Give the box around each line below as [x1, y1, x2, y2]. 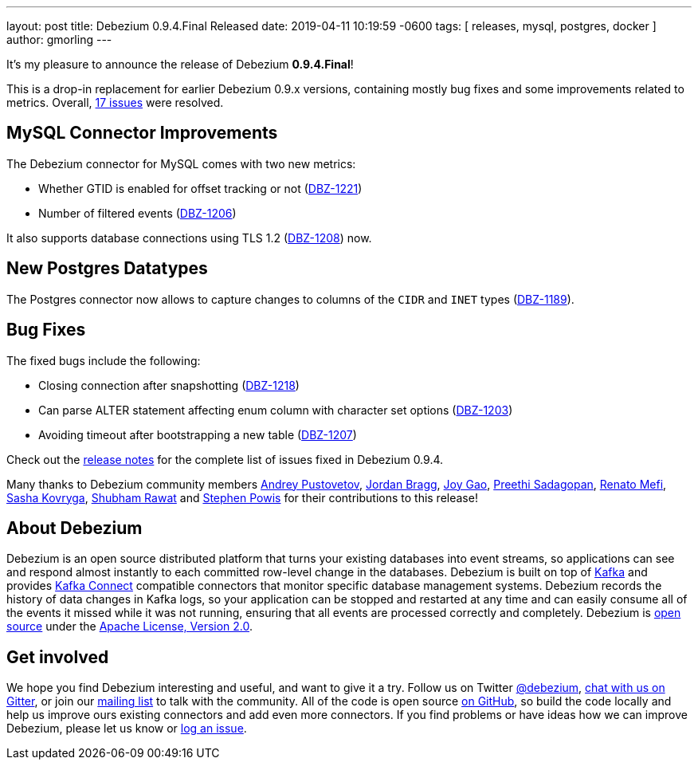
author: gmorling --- [6, 33, 112, 46]
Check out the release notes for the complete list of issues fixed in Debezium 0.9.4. [6, 452, 444, 466]
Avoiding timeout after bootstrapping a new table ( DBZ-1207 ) [38, 427, 357, 442]
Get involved [6, 646, 109, 667]
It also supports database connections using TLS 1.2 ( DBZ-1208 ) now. [6, 230, 372, 245]
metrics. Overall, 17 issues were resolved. [6, 96, 224, 109]
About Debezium [6, 517, 143, 538]
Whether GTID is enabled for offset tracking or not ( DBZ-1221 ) [38, 181, 363, 195]
